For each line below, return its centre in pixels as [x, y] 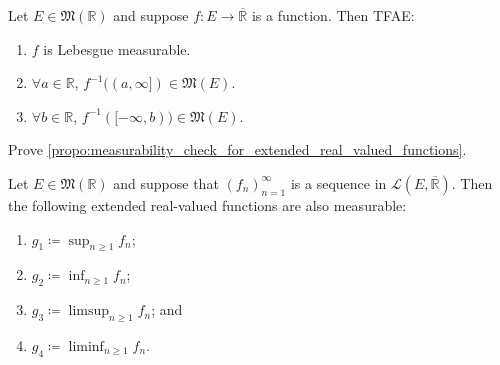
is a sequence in [338, 182]
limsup [89, 311]
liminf [86, 346]
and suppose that [166, 182]
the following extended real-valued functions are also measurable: [207, 204]
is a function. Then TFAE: [333, 15]
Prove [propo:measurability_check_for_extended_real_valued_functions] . [237, 149]
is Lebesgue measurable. [117, 48]
